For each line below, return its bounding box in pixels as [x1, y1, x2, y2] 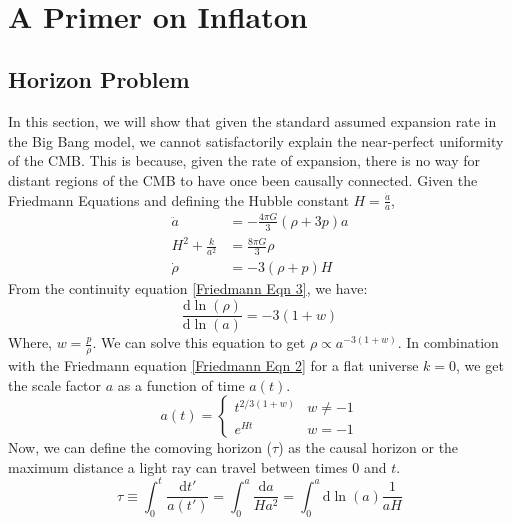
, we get [456, 354, 504, 375]
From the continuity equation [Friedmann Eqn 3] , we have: [8, 278, 368, 299]
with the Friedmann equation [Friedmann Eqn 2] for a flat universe [8, 354, 419, 375]
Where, [8, 332, 52, 353]
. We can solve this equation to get [92, 332, 306, 353]
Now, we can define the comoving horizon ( [8, 437, 273, 458]
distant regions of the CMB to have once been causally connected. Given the [8, 169, 478, 190]
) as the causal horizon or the [278, 437, 459, 458]
